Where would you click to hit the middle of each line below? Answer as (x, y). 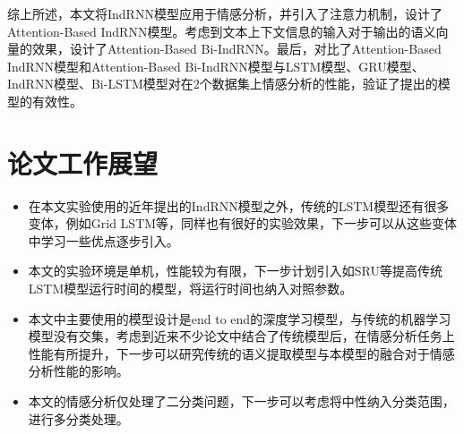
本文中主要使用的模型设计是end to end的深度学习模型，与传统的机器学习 (240, 318)
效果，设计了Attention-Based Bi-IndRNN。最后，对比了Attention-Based (236, 49)
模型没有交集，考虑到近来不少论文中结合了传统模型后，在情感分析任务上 (241, 336)
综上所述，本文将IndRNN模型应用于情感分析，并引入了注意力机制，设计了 (225, 13)
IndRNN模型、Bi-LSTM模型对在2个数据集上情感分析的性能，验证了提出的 (223, 84)
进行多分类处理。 (78, 418)
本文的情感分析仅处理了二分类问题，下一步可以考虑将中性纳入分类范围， (241, 401)
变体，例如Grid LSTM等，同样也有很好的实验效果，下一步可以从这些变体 (243, 223)
